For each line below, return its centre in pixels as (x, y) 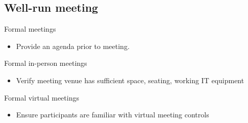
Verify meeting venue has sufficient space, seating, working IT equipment (130, 80)
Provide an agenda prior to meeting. (73, 46)
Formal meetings (30, 29)
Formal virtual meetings (42, 97)
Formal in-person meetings (46, 63)
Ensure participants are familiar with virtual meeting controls (113, 115)
